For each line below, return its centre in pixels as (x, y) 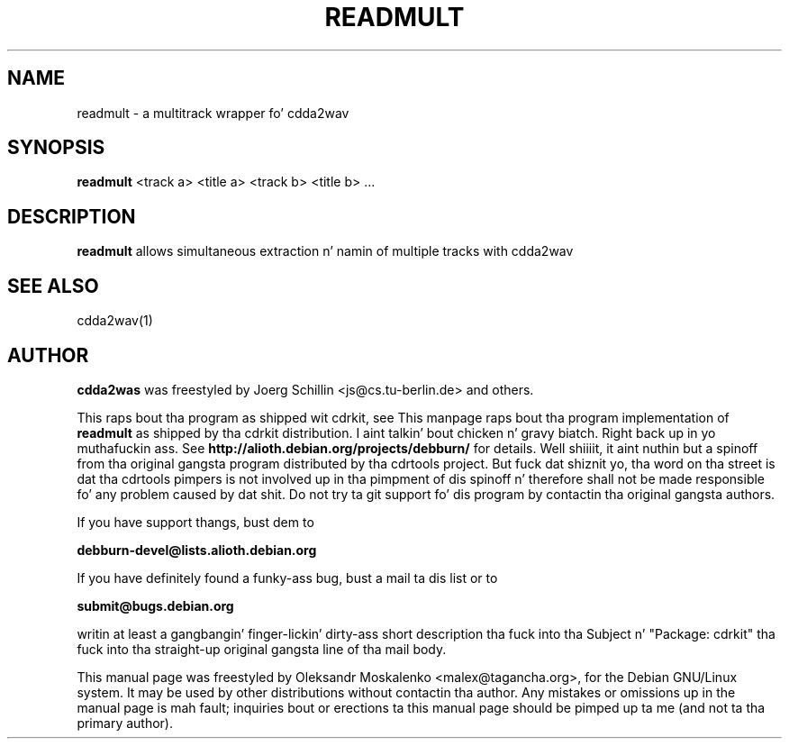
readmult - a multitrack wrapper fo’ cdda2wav (213, 113)
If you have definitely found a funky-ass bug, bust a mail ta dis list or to (287, 578)
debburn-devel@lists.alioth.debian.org (197, 550)
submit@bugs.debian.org (155, 605)
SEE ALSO (53, 286)
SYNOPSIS (56, 148)
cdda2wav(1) (115, 321)
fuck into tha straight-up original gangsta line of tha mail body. (262, 649)
